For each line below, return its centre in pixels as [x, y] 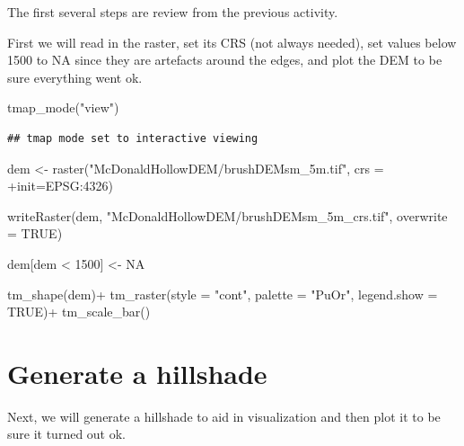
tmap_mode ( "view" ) [63, 107]
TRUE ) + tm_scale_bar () [79, 312]
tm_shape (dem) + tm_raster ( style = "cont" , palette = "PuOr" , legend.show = [223, 294]
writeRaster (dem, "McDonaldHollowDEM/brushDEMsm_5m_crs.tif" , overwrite [228, 215]
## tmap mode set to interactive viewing [133, 138]
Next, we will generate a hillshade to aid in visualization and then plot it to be [224, 416]
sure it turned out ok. [67, 434]
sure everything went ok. [75, 77]
